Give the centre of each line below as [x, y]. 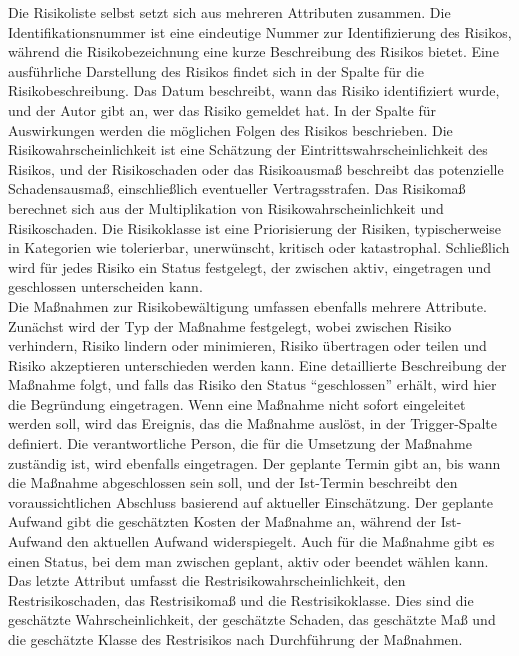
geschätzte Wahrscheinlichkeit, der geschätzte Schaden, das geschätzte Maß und [252, 619]
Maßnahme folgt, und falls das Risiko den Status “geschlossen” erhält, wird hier [252, 384]
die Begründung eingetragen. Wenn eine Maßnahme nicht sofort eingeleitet [237, 403]
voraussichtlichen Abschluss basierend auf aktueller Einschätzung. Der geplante [250, 501]
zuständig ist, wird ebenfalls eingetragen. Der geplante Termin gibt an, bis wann [254, 462]
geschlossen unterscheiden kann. [105, 286]
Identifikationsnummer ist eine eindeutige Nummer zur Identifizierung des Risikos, [260, 31]
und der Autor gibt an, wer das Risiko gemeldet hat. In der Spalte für [222, 109]
